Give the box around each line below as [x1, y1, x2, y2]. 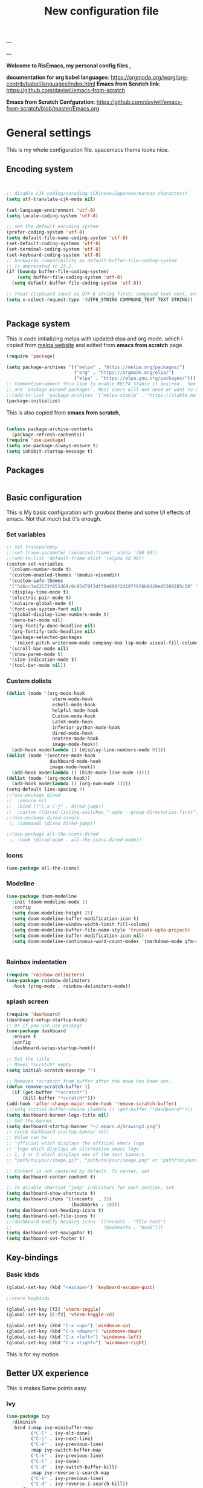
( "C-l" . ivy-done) [30, 1458, 80, 1464]
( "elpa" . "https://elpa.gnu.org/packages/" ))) [73, 375, 196, 382]
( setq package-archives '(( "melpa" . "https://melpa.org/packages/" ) [6, 364, 185, 370]
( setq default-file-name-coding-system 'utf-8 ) [6, 235, 129, 241]
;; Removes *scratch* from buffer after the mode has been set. [6, 1078, 172, 1084]
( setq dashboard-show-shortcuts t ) [6, 1191, 96, 1197]
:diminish [11, 1419, 36, 1425]
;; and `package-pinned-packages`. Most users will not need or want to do [6, 387, 201, 393]
